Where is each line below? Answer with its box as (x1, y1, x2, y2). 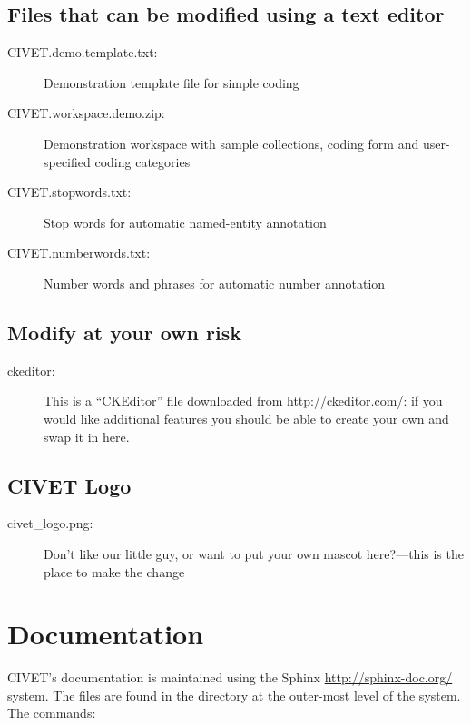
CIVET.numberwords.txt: (7, 243, 151, 262)
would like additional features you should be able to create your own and (44, 408, 449, 427)
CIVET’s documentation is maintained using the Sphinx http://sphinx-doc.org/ (7, 668, 453, 687)
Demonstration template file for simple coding (44, 73, 299, 92)
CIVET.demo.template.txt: (7, 43, 158, 62)
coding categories (94, 152, 191, 171)
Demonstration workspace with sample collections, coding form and (44, 133, 419, 152)
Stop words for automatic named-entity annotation (44, 212, 327, 231)
